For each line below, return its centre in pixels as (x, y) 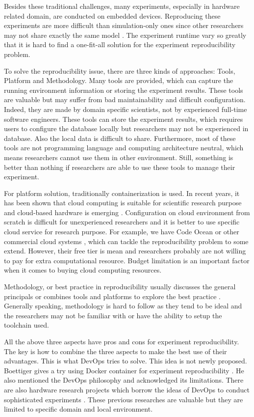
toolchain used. (26, 325)
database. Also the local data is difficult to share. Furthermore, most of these (120, 138)
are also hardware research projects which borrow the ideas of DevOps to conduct (127, 389)
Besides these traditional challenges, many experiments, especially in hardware (122, 6)
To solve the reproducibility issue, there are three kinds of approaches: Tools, (120, 70)
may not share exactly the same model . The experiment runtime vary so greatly (125, 35)
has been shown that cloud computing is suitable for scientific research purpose (123, 203)
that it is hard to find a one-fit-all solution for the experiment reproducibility (120, 44)
